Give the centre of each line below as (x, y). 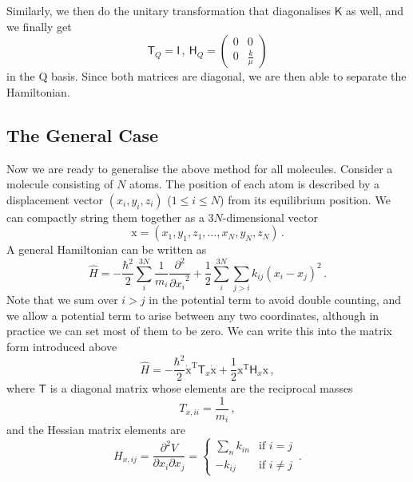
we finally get (39, 26)
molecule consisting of (60, 184)
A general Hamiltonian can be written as (107, 249)
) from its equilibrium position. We (305, 199)
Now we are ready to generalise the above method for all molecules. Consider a (200, 168)
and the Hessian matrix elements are (96, 430)
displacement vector (55, 199)
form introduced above (62, 347)
